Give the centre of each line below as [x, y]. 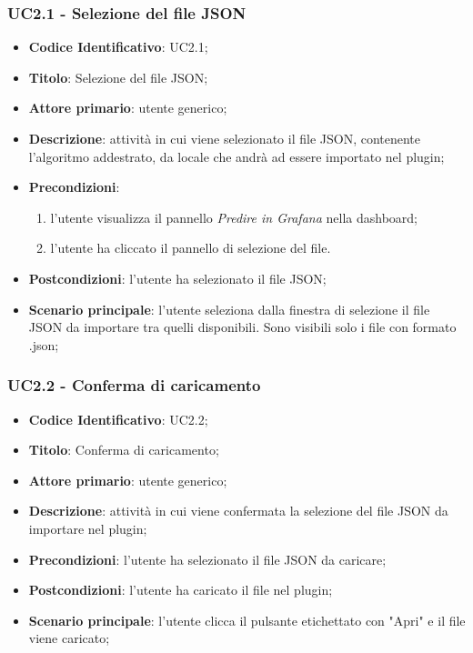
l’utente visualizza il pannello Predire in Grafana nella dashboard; [234, 217]
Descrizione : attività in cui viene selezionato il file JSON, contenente [225, 138]
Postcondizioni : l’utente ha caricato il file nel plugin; [181, 590]
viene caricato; [69, 638]
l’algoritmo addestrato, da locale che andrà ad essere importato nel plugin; [236, 156]
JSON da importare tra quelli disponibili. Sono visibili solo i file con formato [242, 327]
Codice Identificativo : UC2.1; [118, 47]
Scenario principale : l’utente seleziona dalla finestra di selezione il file [229, 309]
